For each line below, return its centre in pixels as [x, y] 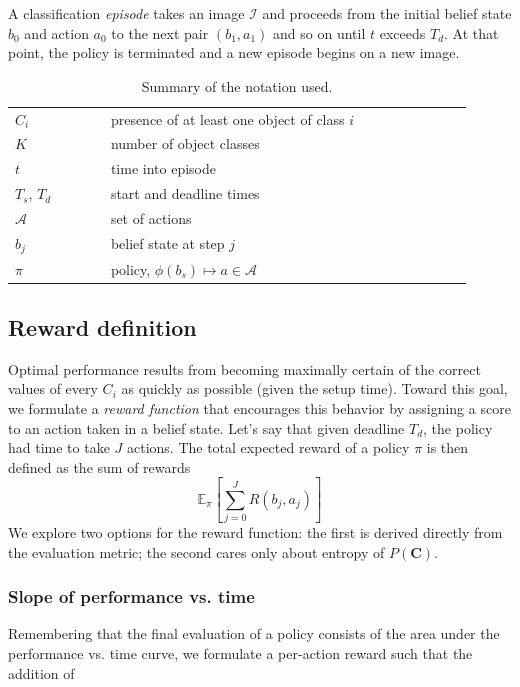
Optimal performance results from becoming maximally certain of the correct [244, 368]
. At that [471, 32]
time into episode [163, 168]
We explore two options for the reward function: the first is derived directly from [255, 532]
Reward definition [102, 327]
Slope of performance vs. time [131, 596]
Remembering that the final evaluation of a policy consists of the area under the [254, 633]
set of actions [151, 218]
